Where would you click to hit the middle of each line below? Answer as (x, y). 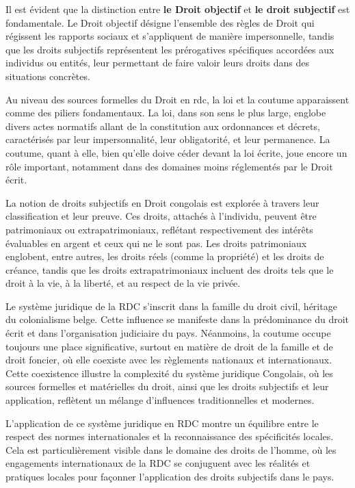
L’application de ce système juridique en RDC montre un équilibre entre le (162, 423)
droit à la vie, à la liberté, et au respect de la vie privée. (123, 283)
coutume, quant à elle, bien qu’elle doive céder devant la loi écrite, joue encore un (176, 152)
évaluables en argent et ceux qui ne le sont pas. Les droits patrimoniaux (156, 243)
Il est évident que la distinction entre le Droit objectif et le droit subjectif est (178, 9)
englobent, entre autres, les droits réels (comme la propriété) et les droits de (165, 256)
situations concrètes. (48, 76)
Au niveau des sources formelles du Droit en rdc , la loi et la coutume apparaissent (177, 99)
